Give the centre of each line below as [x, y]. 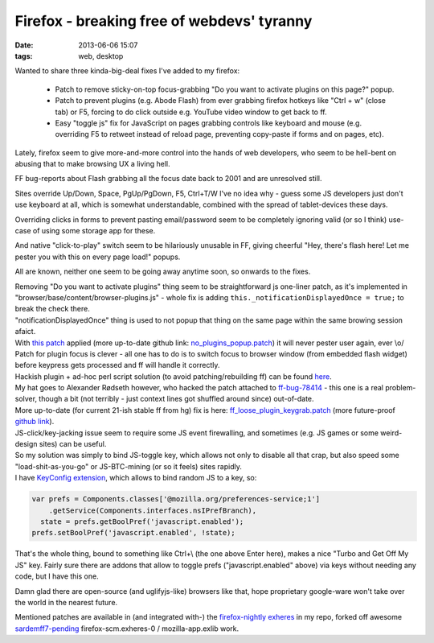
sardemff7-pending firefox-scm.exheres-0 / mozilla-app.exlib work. [127, 629]
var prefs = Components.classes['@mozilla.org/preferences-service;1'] [176, 499]
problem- [400, 388]
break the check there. [52, 309]
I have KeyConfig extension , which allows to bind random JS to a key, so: [136, 478]
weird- [391, 433]
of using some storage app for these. [94, 231]
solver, [26, 399]
